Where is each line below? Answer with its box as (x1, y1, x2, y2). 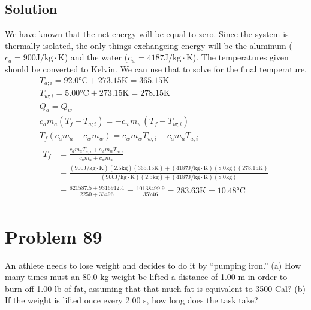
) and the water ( (64, 51, 128, 63)
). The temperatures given (192, 51, 289, 63)
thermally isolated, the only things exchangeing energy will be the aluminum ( (5, 39, 292, 51)
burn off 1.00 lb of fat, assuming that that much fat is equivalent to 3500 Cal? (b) (5, 282, 306, 294)
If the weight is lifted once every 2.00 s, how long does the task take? (5, 294, 258, 306)
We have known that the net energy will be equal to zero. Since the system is (5, 28, 289, 40)
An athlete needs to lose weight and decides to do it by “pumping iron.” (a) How (5, 259, 301, 271)
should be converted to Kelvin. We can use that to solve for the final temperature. (5, 62, 307, 75)
